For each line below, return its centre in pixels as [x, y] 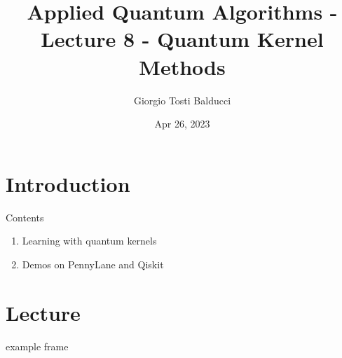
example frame [37, 346]
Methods [182, 66]
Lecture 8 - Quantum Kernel [182, 39]
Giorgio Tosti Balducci [182, 100]
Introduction [68, 183]
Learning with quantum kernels [89, 241]
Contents [25, 217]
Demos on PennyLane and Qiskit [93, 264]
